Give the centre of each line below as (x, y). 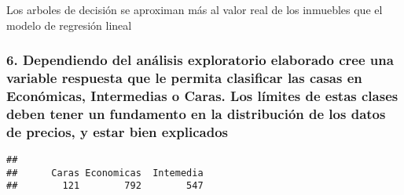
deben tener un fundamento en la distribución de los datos (196, 113)
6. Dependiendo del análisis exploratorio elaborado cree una (200, 60)
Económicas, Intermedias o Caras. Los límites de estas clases (202, 95)
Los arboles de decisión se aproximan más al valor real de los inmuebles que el (195, 9)
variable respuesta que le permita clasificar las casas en (184, 78)
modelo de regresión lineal (69, 25)
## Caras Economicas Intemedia (105, 173)
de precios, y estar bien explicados (118, 131)
